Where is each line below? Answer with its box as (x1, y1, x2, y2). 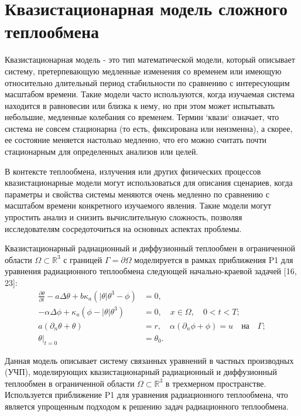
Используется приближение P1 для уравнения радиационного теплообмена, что (5, 388, 288, 401)
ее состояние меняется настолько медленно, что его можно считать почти (5, 134, 266, 146)
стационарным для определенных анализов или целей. (5, 145, 199, 158)
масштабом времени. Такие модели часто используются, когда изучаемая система (5, 88, 295, 100)
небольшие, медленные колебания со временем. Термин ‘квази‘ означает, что (5, 111, 279, 123)
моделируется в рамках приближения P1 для (134, 253, 293, 265)
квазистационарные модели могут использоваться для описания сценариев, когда (5, 176, 293, 189)
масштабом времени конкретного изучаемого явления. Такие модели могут (5, 199, 272, 212)
